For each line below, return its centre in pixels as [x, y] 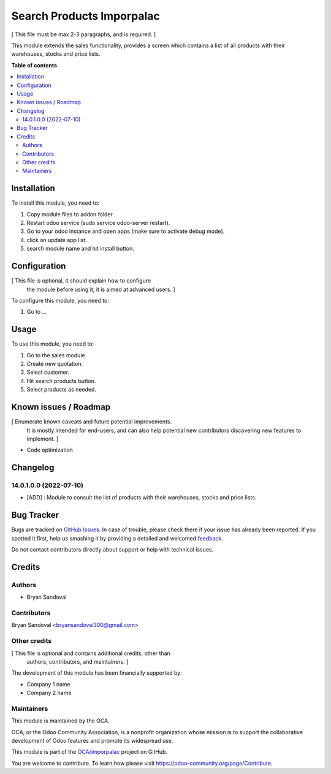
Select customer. [48, 372]
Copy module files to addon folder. [70, 214]
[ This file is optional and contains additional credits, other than [91, 653]
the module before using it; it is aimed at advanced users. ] [101, 289]
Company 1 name [48, 684]
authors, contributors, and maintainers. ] [78, 661]
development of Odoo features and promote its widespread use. [92, 741]
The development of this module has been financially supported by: [97, 673]
